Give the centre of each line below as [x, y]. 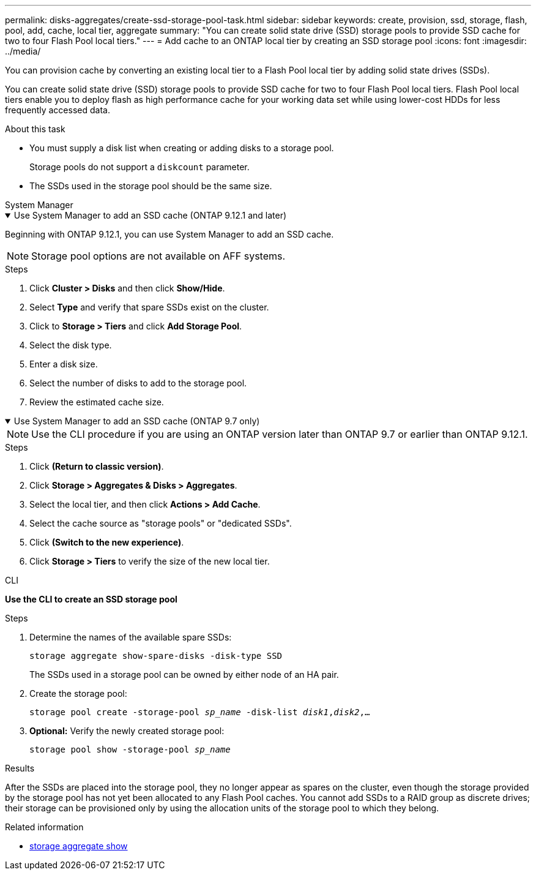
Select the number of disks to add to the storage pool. [138, 383]
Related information [44, 827]
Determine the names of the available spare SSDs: [131, 637]
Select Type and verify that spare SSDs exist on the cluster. [149, 307]
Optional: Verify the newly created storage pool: [127, 731]
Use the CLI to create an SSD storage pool [91, 599]
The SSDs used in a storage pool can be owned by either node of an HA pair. [184, 674]
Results [20, 768]
